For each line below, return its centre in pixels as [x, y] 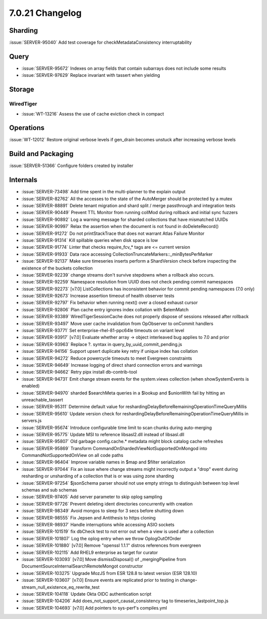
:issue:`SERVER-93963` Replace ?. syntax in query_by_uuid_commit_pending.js [102, 344]
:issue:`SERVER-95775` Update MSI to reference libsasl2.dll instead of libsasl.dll [103, 434]
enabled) [31, 386]
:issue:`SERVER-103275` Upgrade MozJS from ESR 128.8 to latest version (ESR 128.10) [109, 573]
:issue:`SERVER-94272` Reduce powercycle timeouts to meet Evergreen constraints [107, 358]
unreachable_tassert [42, 399]
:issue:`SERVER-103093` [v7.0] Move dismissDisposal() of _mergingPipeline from [104, 559]
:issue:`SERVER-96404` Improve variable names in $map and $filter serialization [103, 462]
